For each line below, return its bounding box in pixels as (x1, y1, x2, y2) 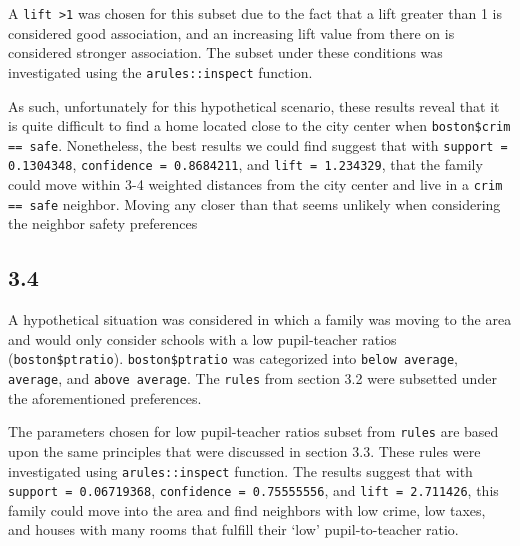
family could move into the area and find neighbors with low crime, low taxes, (8, 499, 486, 520)
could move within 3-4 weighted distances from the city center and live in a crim (8, 174, 503, 195)
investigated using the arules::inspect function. (8, 61, 313, 82)
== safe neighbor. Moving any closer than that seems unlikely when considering (8, 193, 501, 214)
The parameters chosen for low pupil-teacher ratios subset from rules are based (8, 421, 499, 442)
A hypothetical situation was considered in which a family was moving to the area (8, 309, 512, 330)
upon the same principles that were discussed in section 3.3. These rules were (8, 440, 481, 461)
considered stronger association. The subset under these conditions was (8, 42, 443, 63)
